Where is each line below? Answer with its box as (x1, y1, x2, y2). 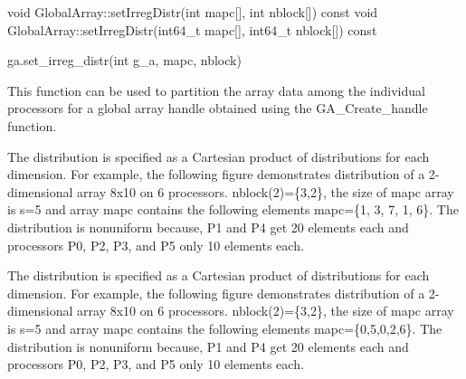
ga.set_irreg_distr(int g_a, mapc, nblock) (7, 51, 242, 70)
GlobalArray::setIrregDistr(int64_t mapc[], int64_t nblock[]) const (7, 20, 377, 39)
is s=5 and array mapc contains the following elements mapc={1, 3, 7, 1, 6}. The (7, 200, 459, 219)
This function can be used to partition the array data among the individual (7, 81, 425, 99)
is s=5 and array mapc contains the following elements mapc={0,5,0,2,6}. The (7, 318, 442, 337)
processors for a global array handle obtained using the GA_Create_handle (7, 99, 428, 118)
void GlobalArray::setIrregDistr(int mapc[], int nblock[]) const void (7, 3, 378, 21)
